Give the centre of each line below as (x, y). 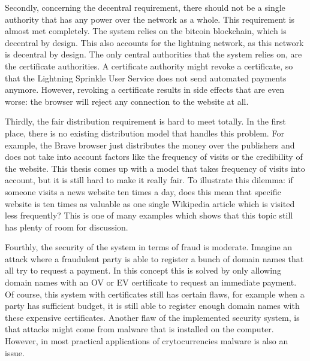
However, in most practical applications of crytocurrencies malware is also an (147, 341)
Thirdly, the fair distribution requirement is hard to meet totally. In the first (145, 121)
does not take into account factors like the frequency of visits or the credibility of (154, 157)
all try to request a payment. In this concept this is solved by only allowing (143, 270)
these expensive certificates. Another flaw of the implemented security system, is (152, 317)
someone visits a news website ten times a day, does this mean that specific (143, 191)
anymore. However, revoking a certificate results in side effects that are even (145, 90)
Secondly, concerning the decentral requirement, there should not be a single (145, 7)
